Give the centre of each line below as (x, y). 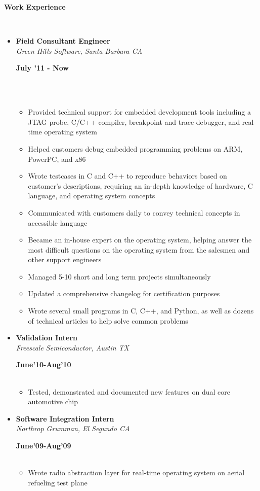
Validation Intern (47, 338)
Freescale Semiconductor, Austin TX (72, 347)
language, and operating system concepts (92, 196)
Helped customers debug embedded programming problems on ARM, (135, 148)
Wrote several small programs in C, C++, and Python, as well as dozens (141, 311)
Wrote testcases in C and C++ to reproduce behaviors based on (127, 176)
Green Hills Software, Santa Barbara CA (79, 50)
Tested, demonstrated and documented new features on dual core (129, 391)
